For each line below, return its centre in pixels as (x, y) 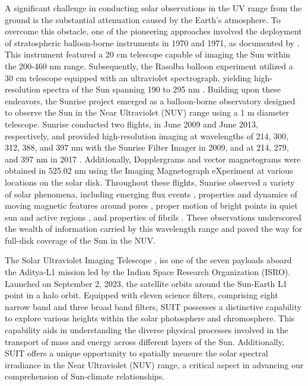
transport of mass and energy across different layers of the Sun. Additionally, (145, 341)
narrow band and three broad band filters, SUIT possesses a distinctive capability (153, 306)
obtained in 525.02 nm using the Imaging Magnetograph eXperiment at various (149, 170)
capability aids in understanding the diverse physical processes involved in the (147, 330)
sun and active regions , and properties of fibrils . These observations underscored (153, 217)
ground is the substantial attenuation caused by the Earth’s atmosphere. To (143, 19)
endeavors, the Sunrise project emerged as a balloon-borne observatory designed (150, 101)
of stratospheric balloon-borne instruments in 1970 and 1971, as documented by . (152, 42)
